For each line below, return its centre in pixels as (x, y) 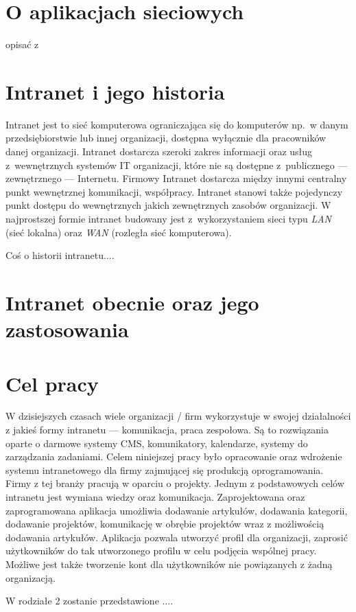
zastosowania (67, 329)
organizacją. (31, 577)
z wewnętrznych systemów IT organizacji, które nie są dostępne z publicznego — (177, 165)
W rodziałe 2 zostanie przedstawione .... (90, 601)
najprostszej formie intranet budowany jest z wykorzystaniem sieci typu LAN (169, 218)
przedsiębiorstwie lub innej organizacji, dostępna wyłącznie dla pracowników (166, 138)
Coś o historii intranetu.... (60, 255)
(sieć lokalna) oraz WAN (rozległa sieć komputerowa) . (119, 232)
